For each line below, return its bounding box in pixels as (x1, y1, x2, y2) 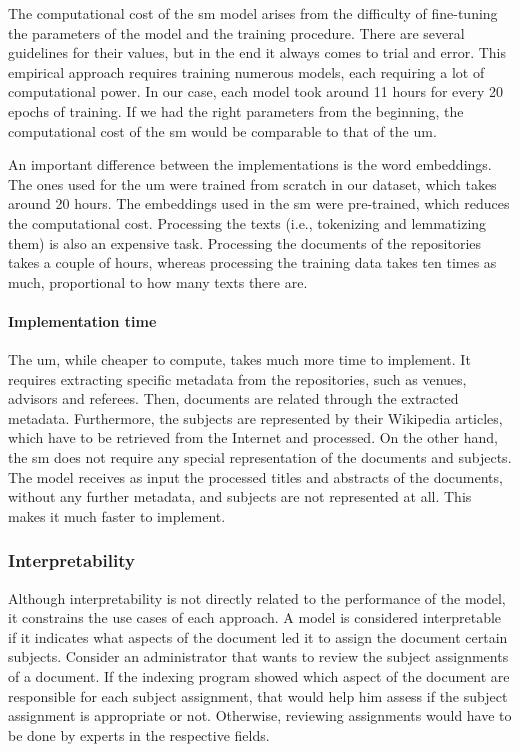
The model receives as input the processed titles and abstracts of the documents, (8, 466, 503, 487)
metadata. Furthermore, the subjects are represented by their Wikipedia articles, (8, 407, 503, 428)
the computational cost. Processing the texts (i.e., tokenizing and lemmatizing (8, 212, 487, 233)
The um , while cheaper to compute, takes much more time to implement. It (8, 349, 471, 370)
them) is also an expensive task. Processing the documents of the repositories (8, 232, 482, 253)
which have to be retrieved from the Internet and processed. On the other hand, (8, 427, 498, 448)
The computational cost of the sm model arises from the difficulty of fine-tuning (8, 3, 498, 23)
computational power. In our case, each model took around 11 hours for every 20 (8, 81, 504, 102)
